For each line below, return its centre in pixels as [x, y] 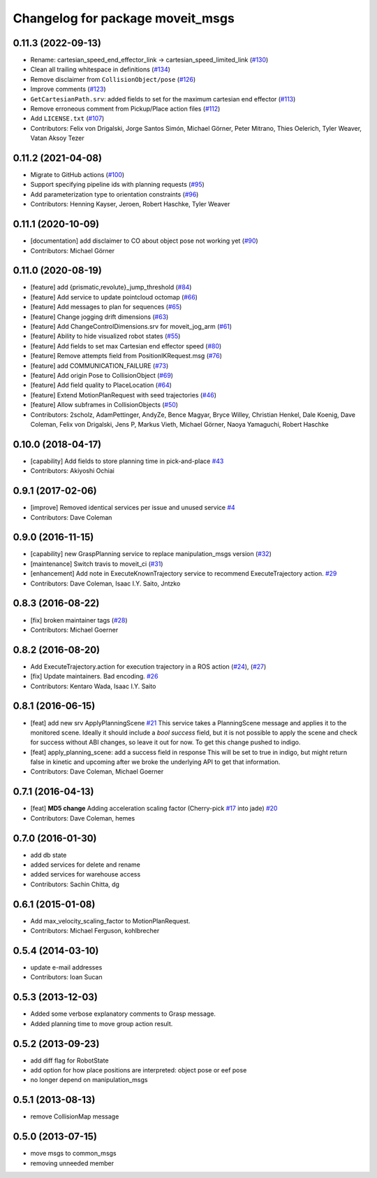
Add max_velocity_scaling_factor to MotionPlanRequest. [110, 921]
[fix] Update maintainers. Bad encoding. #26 [94, 676]
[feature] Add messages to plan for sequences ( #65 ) [106, 307]
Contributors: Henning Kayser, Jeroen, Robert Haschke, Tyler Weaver [130, 204]
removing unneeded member [72, 1163]
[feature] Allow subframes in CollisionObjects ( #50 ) [104, 405]
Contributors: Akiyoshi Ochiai [72, 471]
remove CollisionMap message [75, 1116]
